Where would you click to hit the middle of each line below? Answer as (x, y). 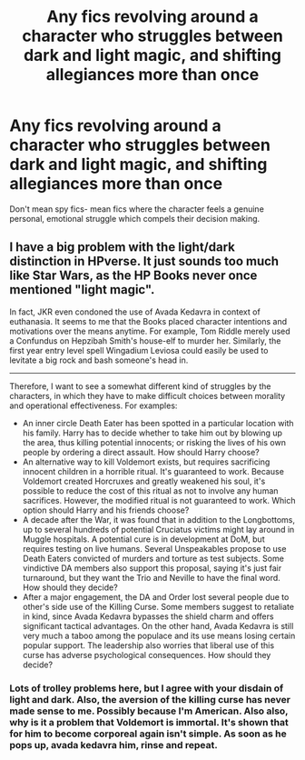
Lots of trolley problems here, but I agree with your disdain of (147, 688)
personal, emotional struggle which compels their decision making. (135, 218)
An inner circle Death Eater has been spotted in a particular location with (158, 423)
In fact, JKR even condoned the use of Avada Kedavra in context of (135, 312)
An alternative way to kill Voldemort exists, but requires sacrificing (146, 462)
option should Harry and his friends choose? (106, 510)
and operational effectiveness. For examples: (93, 405)
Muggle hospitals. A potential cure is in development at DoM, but (143, 539)
